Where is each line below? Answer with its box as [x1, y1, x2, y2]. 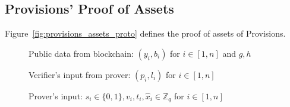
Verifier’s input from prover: [29, 68, 131, 80]
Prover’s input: [29, 89, 83, 102]
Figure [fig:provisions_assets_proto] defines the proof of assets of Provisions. [5, 27, 286, 40]
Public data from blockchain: [29, 47, 134, 59]
